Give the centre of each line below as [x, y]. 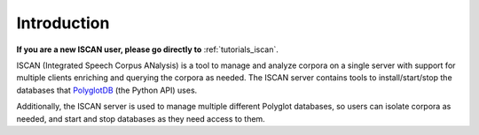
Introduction [63, 23]
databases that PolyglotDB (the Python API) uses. [107, 90]
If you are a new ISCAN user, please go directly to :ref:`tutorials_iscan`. [148, 49]
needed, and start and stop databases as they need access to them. [141, 118]
